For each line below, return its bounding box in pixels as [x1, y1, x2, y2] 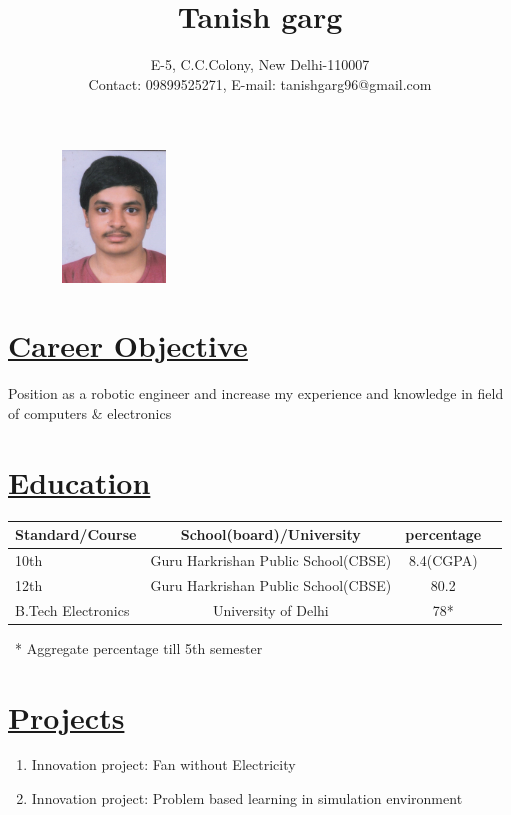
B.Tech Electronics [15, 599, 130, 620]
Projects [8, 696, 125, 737]
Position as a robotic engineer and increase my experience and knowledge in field [8, 383, 504, 404]
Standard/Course [15, 524, 137, 545]
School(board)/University [180, 524, 361, 545]
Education [8, 461, 151, 502]
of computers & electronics [8, 402, 172, 423]
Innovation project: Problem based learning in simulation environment [31, 788, 463, 809]
